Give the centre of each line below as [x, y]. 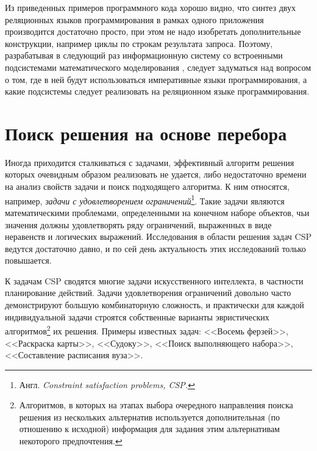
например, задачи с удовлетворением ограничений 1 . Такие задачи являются [145, 200]
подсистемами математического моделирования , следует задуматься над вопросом [158, 67]
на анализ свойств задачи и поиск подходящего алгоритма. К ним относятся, [147, 186]
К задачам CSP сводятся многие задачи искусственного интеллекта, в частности [154, 280]
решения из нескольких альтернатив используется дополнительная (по [150, 417]
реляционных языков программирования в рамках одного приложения [134, 19]
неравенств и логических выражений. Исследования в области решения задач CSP [158, 236]
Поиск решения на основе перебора [146, 133]
